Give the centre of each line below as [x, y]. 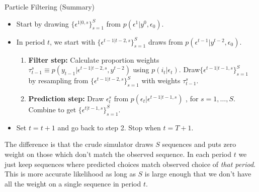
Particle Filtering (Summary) [50, 7]
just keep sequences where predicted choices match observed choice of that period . [130, 164]
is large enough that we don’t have [198, 174]
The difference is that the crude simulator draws [79, 144]
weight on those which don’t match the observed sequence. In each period [118, 154]
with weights [161, 80]
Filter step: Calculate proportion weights [94, 59]
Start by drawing [42, 23]
